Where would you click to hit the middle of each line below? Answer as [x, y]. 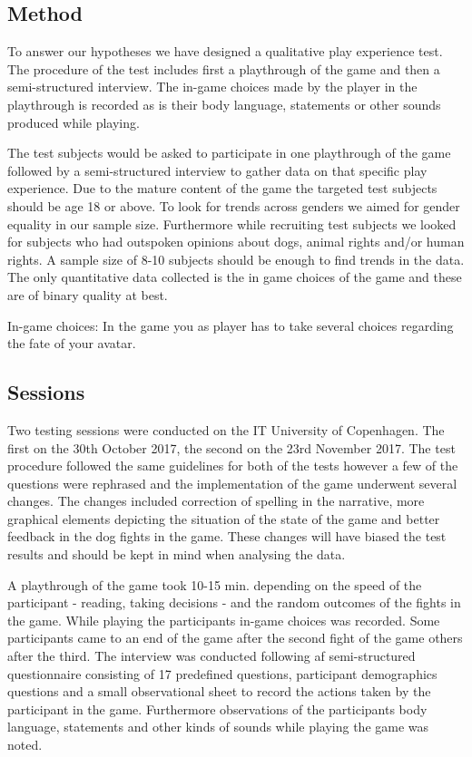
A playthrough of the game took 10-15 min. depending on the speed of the [215, 584]
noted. [25, 744]
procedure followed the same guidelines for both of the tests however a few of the [233, 466]
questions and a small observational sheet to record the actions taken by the [219, 691]
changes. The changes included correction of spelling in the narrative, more [216, 501]
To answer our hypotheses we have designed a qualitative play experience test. [225, 51]
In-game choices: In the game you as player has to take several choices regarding [231, 325]
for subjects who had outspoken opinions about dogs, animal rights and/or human [236, 242]
